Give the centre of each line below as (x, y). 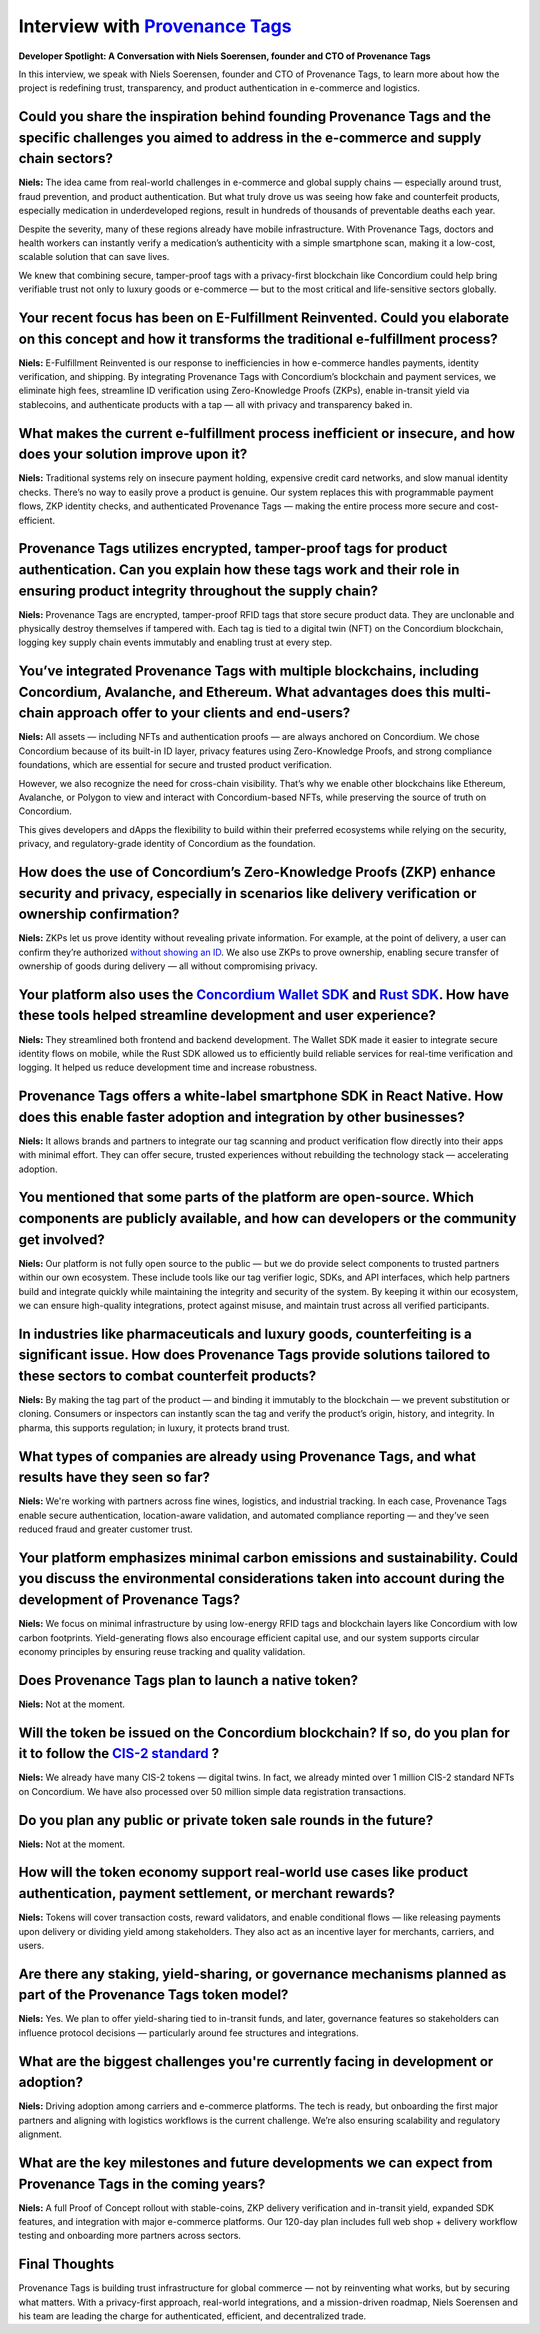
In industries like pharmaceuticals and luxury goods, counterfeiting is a (245, 1333)
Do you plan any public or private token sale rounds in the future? (226, 1820)
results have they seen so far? (114, 1477)
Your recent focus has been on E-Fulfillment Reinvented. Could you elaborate (264, 317)
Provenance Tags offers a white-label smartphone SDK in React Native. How (261, 1096)
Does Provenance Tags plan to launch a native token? (188, 1680)
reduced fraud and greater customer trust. (106, 1529)
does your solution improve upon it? (133, 454)
